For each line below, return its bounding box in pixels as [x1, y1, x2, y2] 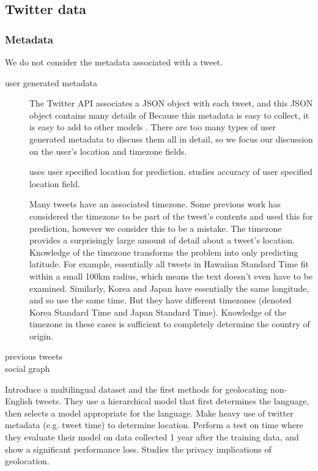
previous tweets [5, 350, 62, 363]
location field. [29, 177, 80, 190]
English [5, 395, 33, 407]
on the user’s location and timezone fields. [29, 144, 187, 157]
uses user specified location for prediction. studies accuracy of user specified [29, 165, 312, 178]
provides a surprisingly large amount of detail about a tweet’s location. [29, 234, 295, 247]
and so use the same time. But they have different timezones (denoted [29, 294, 292, 306]
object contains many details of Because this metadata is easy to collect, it [29, 108, 309, 121]
